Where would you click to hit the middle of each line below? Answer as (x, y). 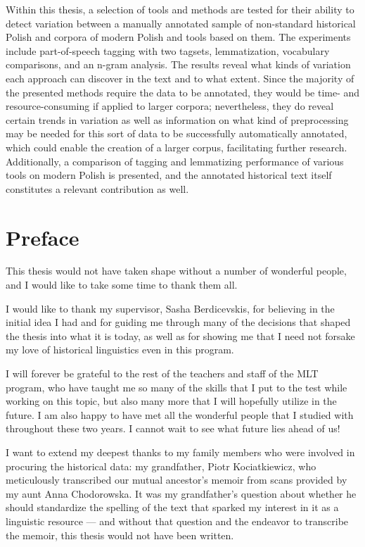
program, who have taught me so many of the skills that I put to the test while (177, 387)
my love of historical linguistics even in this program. (120, 350)
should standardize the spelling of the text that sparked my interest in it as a (172, 507)
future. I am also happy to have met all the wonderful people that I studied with (180, 414)
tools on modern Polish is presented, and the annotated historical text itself (169, 175)
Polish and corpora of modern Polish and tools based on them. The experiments (178, 37)
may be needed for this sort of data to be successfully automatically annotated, (177, 133)
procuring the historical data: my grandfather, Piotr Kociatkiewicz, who (161, 466)
